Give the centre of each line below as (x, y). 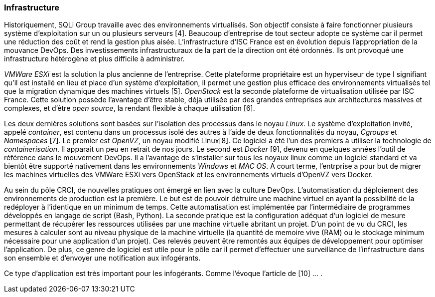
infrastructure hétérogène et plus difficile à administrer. (94, 59)
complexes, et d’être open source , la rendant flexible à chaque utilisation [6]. (130, 108)
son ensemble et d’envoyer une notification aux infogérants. (102, 258)
